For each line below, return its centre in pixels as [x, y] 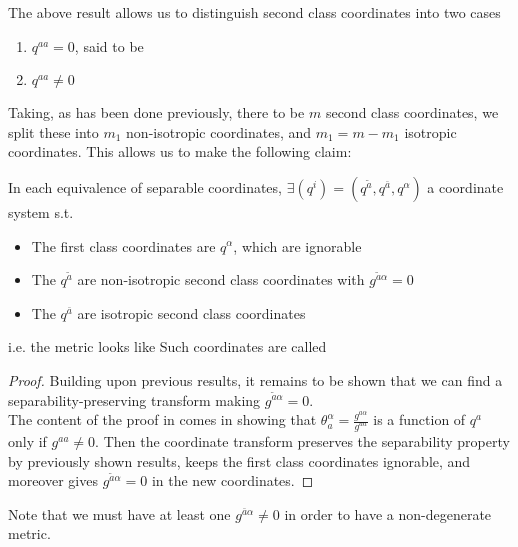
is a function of [419, 419]
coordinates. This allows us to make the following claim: [180, 151]
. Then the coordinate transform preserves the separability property [302, 441]
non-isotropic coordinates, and [219, 131]
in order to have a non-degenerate [388, 513]
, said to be [109, 45]
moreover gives [53, 480]
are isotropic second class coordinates [191, 312]
